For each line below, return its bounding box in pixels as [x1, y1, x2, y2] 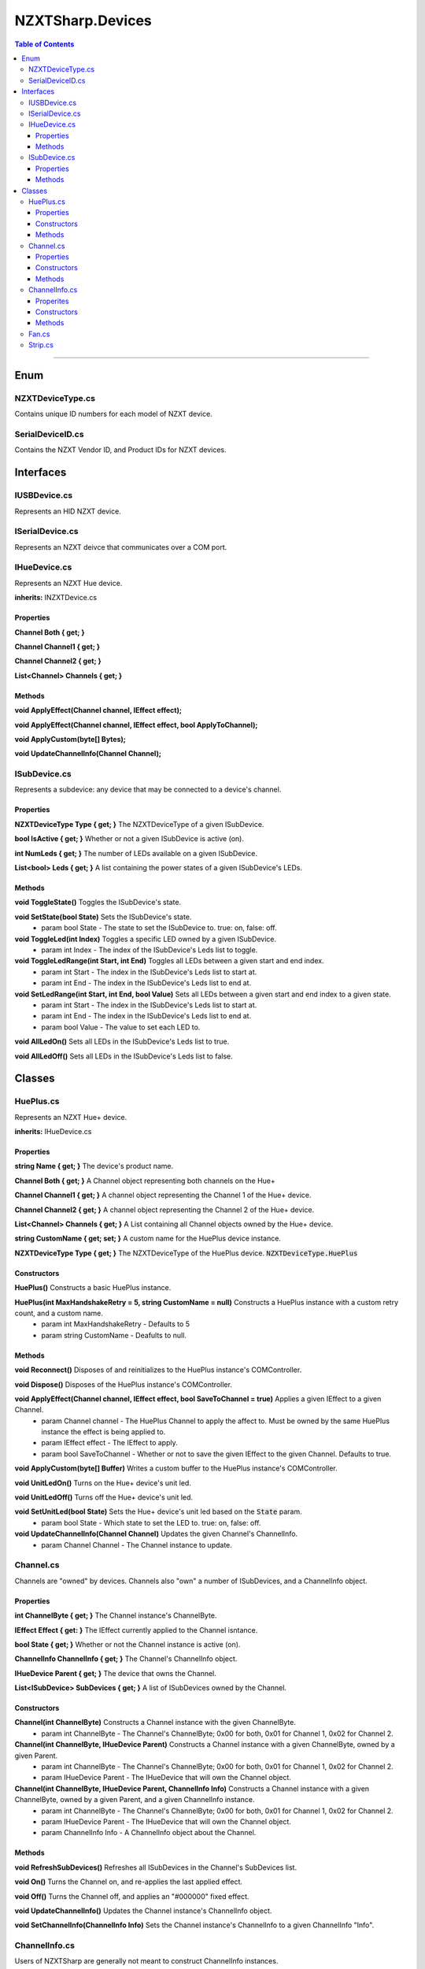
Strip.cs [28, 340, 54, 350]
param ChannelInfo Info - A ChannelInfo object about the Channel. [41, 1828, 257, 1837]
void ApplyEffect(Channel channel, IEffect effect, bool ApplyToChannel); [14, 720, 258, 729]
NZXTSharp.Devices [14, 12, 153, 29]
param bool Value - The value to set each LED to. [41, 1022, 201, 1032]
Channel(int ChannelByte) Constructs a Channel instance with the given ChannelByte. [14, 1718, 297, 1727]
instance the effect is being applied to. [41, 1427, 166, 1437]
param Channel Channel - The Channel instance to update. [41, 1540, 232, 1549]
